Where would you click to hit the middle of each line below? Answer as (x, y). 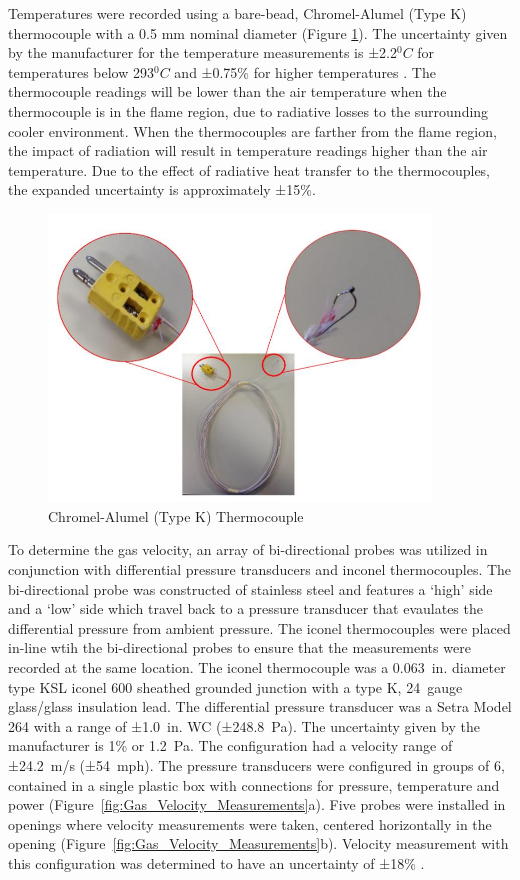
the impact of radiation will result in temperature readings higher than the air (248, 150)
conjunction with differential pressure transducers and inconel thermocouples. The (260, 568)
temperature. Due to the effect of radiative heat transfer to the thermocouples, (249, 169)
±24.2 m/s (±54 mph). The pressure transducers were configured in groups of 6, (256, 764)
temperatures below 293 (81, 71)
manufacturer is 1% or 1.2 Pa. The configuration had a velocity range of (230, 745)
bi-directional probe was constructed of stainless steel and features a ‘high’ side (250, 588)
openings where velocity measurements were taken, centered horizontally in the (250, 823)
